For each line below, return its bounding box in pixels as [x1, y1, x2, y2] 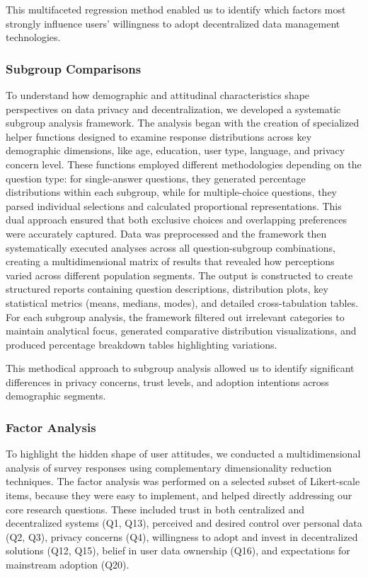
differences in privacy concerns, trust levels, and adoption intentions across [6, 374, 329, 389]
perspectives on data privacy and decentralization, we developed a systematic [6, 101, 341, 116]
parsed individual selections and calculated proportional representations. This [6, 198, 342, 213]
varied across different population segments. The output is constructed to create [6, 267, 353, 282]
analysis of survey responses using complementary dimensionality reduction [6, 460, 332, 474]
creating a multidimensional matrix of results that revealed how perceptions [6, 254, 335, 269]
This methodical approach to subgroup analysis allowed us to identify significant [6, 361, 355, 375]
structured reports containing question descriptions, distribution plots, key [6, 281, 328, 296]
